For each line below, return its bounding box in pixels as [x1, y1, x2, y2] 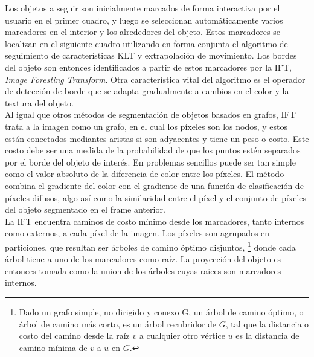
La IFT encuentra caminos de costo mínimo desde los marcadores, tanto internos [5, 214, 304, 227]
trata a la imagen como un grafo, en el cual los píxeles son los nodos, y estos [5, 120, 288, 132]
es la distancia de [235, 329, 300, 342]
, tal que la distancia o [225, 317, 309, 330]
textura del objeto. [5, 96, 74, 109]
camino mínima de [19, 341, 88, 353]
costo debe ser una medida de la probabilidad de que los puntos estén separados [5, 144, 301, 156]
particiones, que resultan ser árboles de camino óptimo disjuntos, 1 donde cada [5, 239, 296, 253]
